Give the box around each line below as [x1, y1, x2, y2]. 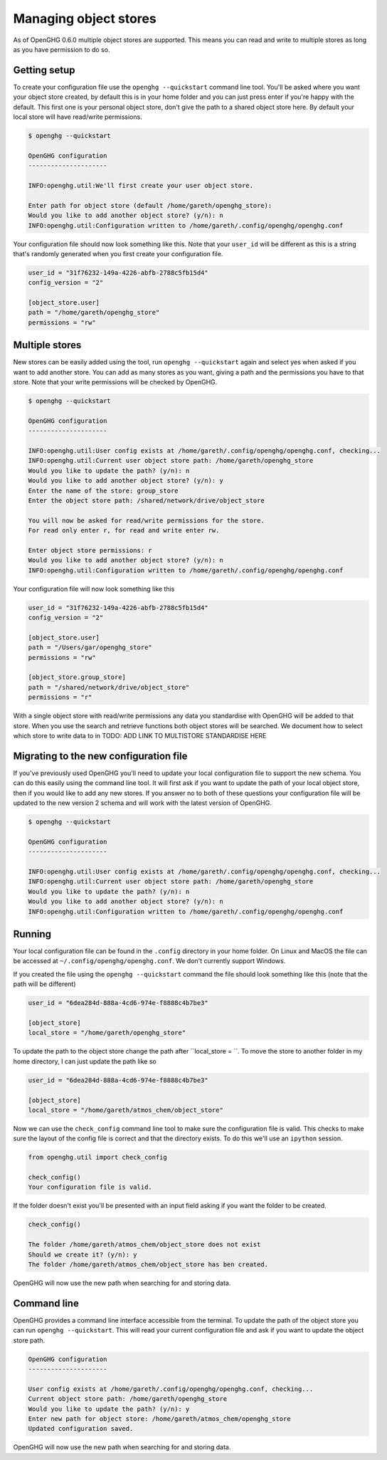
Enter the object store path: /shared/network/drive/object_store [28, 497, 265, 505]
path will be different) [13, 980, 76, 989]
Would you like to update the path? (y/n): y [28, 1404, 190, 1413]
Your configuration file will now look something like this [13, 584, 175, 593]
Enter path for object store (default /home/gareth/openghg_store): [28, 201, 272, 209]
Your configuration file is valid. [28, 1183, 152, 1192]
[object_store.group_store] [28, 673, 126, 681]
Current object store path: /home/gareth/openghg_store [28, 1395, 228, 1403]
